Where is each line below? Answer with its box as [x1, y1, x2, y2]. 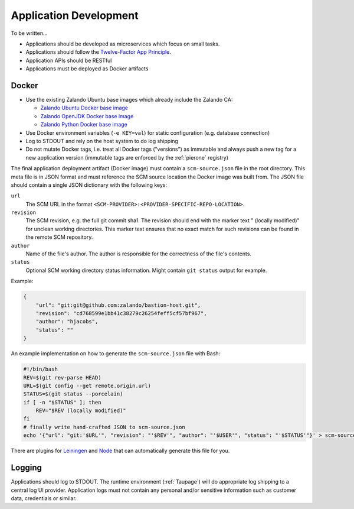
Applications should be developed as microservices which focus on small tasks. [25, 40, 220, 47]
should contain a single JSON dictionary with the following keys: [11, 181, 168, 189]
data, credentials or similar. [11, 494, 77, 502]
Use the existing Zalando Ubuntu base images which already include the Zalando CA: [25, 96, 233, 103]
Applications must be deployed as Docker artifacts [25, 65, 149, 72]
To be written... [11, 30, 48, 37]
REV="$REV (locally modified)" [35, 407, 126, 414]
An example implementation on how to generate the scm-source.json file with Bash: [11, 350, 221, 357]
